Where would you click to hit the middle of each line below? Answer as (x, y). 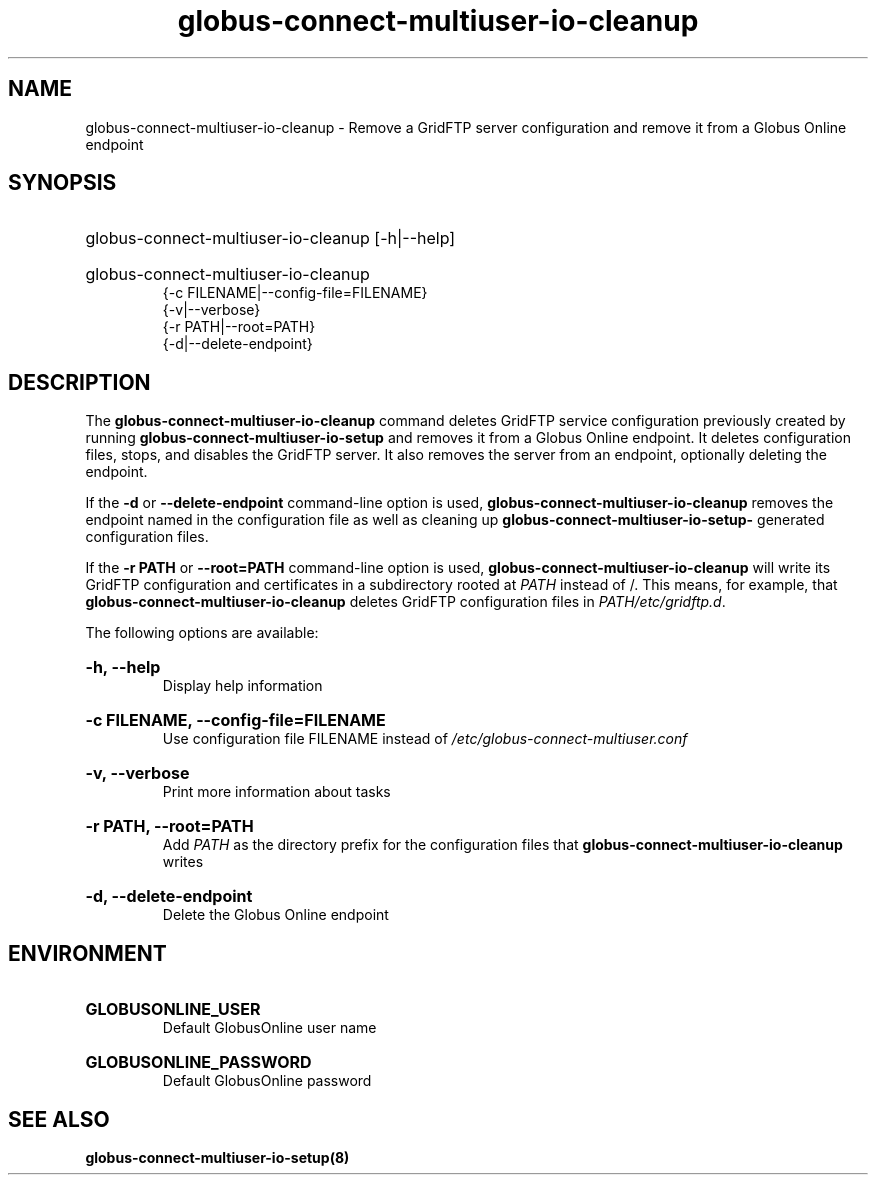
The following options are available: (202, 633)
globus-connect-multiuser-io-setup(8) (217, 1157)
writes (183, 862)
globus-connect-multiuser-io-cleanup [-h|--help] (270, 238)
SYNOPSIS (62, 183)
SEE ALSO (59, 1119)
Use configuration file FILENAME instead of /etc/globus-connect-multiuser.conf (425, 739)
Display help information (242, 686)
